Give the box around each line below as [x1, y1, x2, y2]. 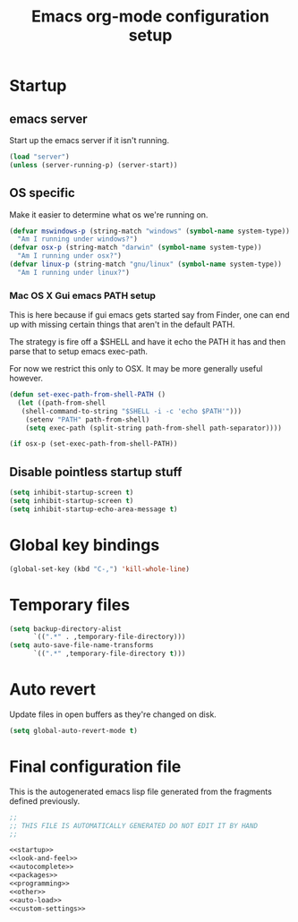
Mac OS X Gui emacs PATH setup [9, 289, 157, 302]
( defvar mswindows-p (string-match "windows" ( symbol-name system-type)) [9, 226, 291, 235]
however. [9, 373, 43, 384]
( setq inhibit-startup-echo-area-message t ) [9, 504, 178, 514]
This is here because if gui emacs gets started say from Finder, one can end [9, 310, 290, 320]
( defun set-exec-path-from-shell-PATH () [9, 390, 166, 399]
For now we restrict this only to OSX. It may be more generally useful [9, 363, 263, 374]
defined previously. [9, 795, 81, 807]
